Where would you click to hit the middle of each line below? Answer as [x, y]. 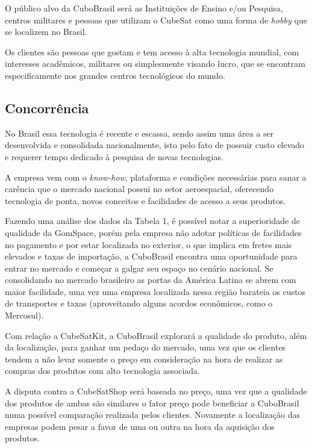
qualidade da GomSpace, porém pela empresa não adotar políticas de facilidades [153, 232]
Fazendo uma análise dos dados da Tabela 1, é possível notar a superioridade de [152, 221]
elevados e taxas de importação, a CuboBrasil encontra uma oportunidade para [151, 256]
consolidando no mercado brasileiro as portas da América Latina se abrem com [151, 280]
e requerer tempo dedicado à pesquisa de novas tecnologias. [114, 156]
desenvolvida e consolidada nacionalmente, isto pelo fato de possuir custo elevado [155, 145]
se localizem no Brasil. [46, 32]
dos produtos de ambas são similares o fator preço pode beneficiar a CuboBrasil [152, 403]
